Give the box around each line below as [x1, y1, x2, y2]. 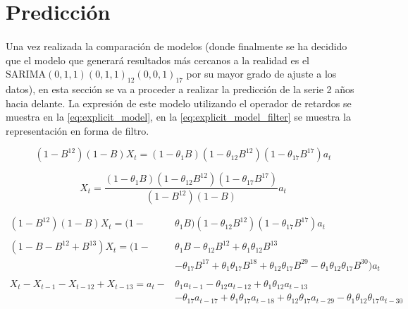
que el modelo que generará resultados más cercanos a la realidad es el [6, 52, 310, 67]
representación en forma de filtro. [6, 123, 149, 138]
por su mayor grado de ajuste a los [186, 66, 337, 81]
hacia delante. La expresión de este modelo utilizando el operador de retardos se [6, 95, 352, 110]
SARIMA [6, 70, 46, 80]
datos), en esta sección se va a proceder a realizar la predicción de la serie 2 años [6, 81, 354, 96]
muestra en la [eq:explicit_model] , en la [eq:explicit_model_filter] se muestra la [6, 109, 351, 124]
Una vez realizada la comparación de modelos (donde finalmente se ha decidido [6, 38, 347, 53]
